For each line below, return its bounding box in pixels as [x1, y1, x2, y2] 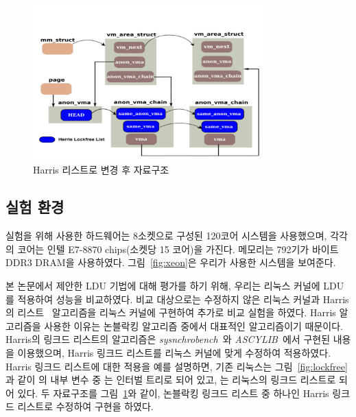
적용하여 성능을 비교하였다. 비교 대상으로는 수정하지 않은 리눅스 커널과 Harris [17, 291, 349, 306]
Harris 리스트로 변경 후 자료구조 [33, 163, 169, 177]
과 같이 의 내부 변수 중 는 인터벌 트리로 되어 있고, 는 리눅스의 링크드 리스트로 [5, 372, 336, 387]
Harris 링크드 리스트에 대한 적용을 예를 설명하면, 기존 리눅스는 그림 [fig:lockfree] [5, 359, 348, 373]
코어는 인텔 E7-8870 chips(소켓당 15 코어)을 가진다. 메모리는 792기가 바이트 [17, 241, 339, 256]
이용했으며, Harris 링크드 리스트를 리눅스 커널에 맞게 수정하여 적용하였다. [17, 346, 331, 360]
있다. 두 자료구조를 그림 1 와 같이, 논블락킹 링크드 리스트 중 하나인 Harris [17, 385, 329, 400]
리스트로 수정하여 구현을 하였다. [17, 399, 154, 414]
